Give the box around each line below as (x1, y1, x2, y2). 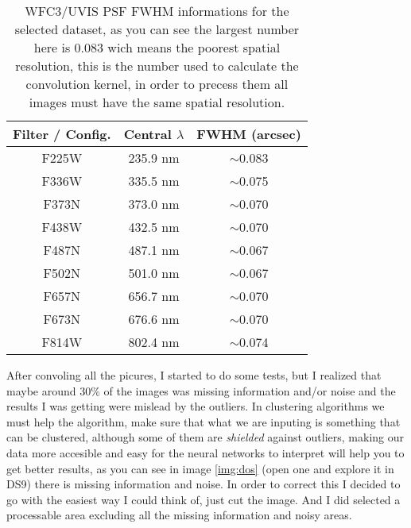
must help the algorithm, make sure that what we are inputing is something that (6, 413, 401, 430)
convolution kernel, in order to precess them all (25, 75, 289, 93)
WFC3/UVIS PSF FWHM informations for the (25, 2, 289, 20)
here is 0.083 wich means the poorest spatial (33, 38, 281, 56)
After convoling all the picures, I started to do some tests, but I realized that (6, 367, 382, 383)
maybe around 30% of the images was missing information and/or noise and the (6, 382, 396, 399)
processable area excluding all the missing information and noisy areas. (6, 507, 352, 523)
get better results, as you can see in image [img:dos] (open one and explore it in (6, 460, 394, 476)
